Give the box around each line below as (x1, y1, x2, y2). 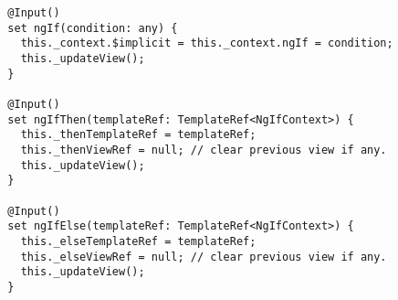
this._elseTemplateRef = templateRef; (20, 234, 257, 248)
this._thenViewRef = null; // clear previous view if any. (20, 143, 387, 156)
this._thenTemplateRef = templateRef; (20, 128, 257, 142)
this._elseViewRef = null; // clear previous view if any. (20, 250, 387, 263)
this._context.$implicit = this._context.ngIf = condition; (20, 37, 393, 50)
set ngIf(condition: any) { (7, 21, 178, 35)
